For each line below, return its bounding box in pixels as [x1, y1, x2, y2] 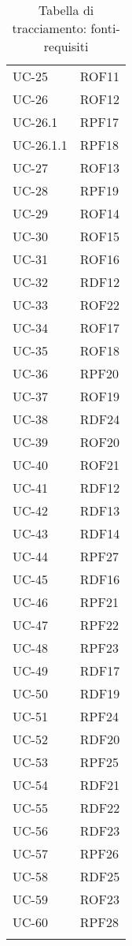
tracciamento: [12, 19, 87, 37]
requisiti [43, 37, 89, 55]
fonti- [90, 19, 120, 37]
